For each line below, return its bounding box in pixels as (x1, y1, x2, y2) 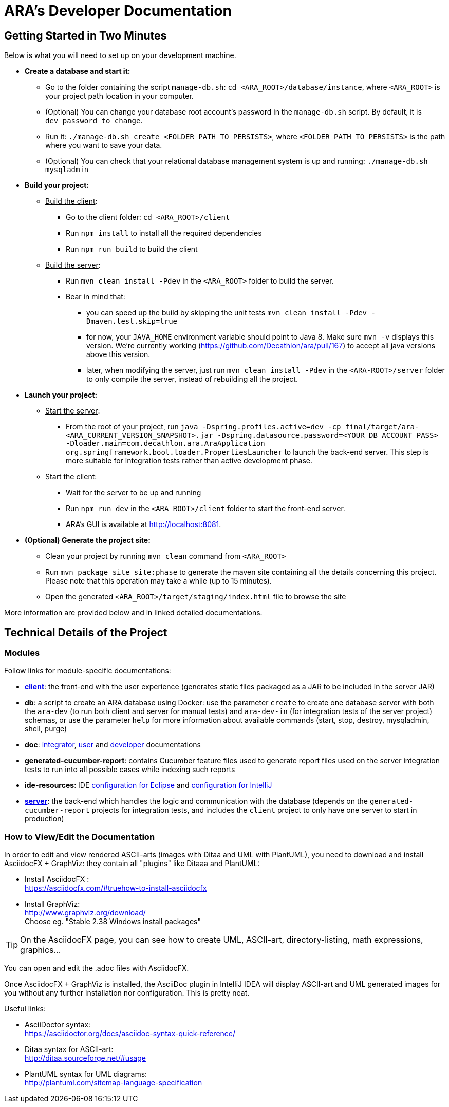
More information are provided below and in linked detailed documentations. (4, 608, 263, 617)
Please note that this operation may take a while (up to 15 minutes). (45, 576, 272, 586)
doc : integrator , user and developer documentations (25, 740, 201, 749)
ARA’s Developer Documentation (4, 2, 232, 20)
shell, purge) (25, 724, 67, 734)
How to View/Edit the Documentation (4, 831, 155, 842)
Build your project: (25, 181, 89, 190)
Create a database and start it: (25, 67, 130, 76)
